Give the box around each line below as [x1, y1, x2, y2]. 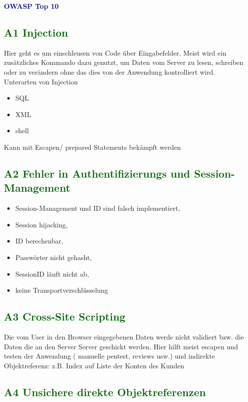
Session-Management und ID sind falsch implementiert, [15, 203, 180, 213]
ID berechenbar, [15, 236, 63, 246]
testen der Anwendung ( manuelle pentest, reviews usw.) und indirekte [4, 351, 215, 361]
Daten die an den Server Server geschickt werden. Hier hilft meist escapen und [4, 341, 238, 351]
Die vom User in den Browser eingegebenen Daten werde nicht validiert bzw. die [4, 331, 244, 342]
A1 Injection [4, 24, 68, 40]
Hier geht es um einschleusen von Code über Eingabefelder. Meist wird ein [4, 47, 227, 58]
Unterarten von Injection [4, 76, 78, 86]
